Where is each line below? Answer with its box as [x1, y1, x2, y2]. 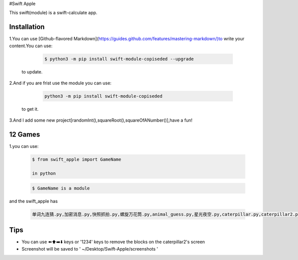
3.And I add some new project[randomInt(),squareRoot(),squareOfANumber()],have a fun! [9, 117, 193, 124]
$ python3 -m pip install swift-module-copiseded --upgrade [44, 56, 194, 62]
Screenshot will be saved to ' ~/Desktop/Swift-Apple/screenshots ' [21, 246, 158, 252]
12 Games [9, 130, 40, 139]
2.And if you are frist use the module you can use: [9, 80, 112, 86]
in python [32, 171, 56, 176]
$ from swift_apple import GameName [32, 157, 122, 162]
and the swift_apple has [9, 198, 58, 204]
